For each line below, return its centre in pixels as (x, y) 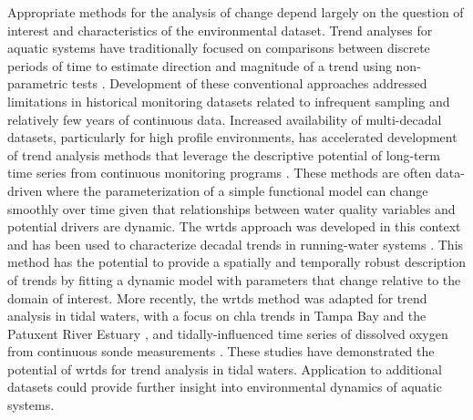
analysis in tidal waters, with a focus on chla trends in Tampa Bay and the (217, 316)
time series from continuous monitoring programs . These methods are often (220, 173)
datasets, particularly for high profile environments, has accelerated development (232, 137)
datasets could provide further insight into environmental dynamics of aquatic (225, 387)
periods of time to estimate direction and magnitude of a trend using (200, 65)
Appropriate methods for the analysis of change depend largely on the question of (236, 12)
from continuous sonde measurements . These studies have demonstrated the (221, 351)
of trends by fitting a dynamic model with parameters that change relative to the (234, 279)
